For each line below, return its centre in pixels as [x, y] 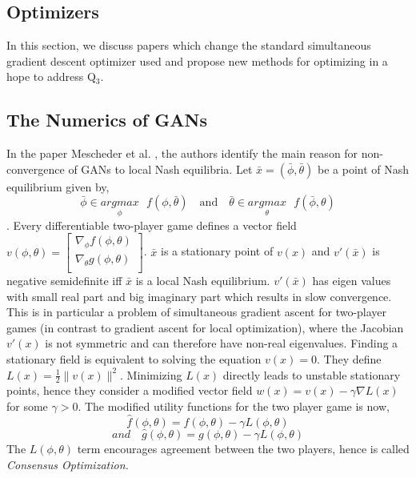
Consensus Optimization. [68, 464]
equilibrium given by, [58, 186]
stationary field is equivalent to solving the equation [134, 359]
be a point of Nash [363, 169]
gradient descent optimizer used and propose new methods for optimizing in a [197, 60]
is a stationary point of [217, 251]
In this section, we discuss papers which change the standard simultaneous [189, 45]
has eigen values [352, 281]
